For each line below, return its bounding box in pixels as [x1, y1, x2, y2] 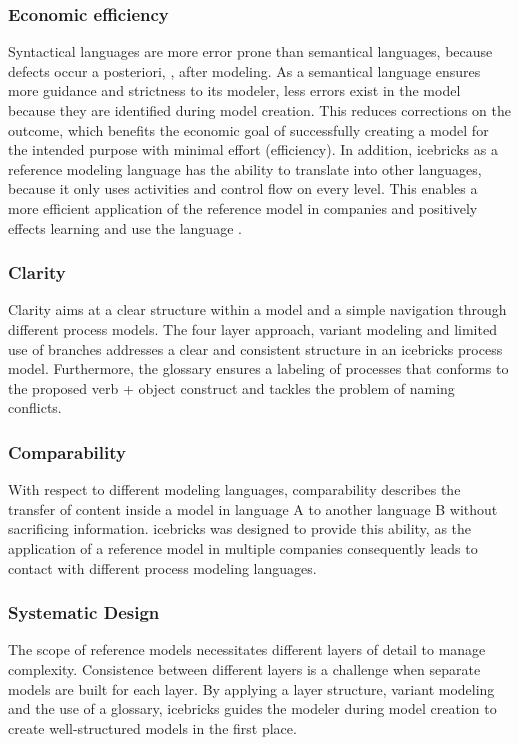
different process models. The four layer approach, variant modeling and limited [8, 318, 497, 339]
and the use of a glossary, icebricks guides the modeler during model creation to [8, 698, 497, 719]
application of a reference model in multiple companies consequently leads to [8, 537, 478, 558]
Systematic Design [8, 600, 160, 625]
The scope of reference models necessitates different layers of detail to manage [8, 639, 486, 660]
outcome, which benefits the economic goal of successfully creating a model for [8, 119, 489, 140]
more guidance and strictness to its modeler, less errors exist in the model [8, 80, 461, 101]
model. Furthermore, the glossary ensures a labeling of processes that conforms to [8, 358, 509, 379]
